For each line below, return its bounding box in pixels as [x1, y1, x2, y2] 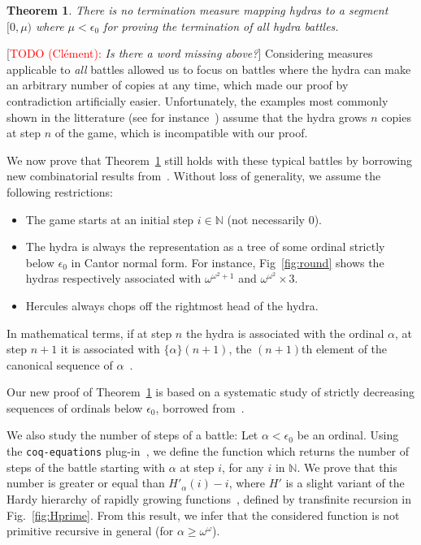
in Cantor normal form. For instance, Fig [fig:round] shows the [71, 253, 384, 270]
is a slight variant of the [285, 474, 405, 491]
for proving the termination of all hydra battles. [103, 17, 339, 34]
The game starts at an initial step [25, 210, 194, 227]
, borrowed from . [155, 399, 245, 416]
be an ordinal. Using [297, 426, 399, 443]
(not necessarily [227, 210, 306, 227]
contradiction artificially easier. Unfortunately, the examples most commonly [7, 92, 388, 109]
